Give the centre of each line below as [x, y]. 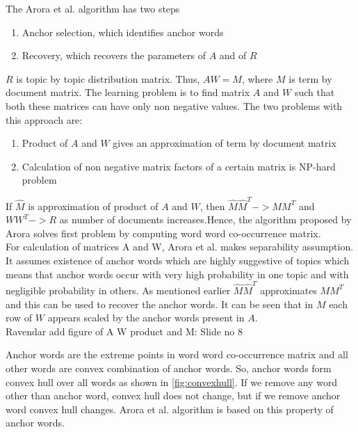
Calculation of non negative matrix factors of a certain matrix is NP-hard [179, 166]
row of [19, 318]
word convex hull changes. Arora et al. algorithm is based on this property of [170, 409]
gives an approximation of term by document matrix [225, 143]
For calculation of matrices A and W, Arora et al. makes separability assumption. [180, 247]
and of [233, 55]
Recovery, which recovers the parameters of [114, 55]
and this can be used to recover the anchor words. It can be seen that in [160, 304]
